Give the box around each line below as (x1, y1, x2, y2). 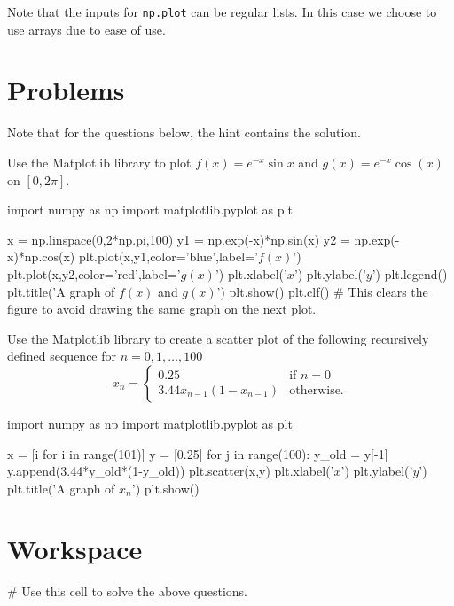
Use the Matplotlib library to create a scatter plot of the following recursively (7, 329, 429, 347)
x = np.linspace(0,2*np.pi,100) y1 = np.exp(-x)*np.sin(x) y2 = (7, 229, 350, 248)
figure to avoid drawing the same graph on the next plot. (7, 299, 317, 318)
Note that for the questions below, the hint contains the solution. (7, 123, 361, 142)
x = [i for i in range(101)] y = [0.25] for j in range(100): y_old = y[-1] (7, 444, 388, 462)
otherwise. (289, 384, 344, 397)
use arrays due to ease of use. (7, 19, 166, 38)
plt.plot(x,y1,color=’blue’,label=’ (78, 247, 258, 266)
